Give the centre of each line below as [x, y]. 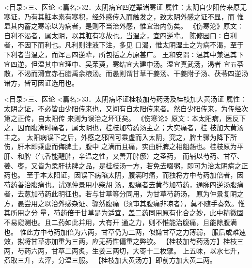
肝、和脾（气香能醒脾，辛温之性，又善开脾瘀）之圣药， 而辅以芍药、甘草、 [124, 156]
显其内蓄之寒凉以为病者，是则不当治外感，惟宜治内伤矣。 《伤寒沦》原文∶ [124, 26]
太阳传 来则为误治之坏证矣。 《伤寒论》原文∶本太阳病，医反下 [145, 118]
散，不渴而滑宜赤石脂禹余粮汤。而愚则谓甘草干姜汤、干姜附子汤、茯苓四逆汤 [126, 73]
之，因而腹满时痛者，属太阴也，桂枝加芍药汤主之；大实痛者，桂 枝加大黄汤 [124, 127]
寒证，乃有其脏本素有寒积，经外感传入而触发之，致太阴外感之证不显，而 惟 [124, 16]
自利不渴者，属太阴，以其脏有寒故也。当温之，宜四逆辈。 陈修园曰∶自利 [120, 35]
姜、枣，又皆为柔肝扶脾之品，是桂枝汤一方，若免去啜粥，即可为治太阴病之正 [126, 165]
